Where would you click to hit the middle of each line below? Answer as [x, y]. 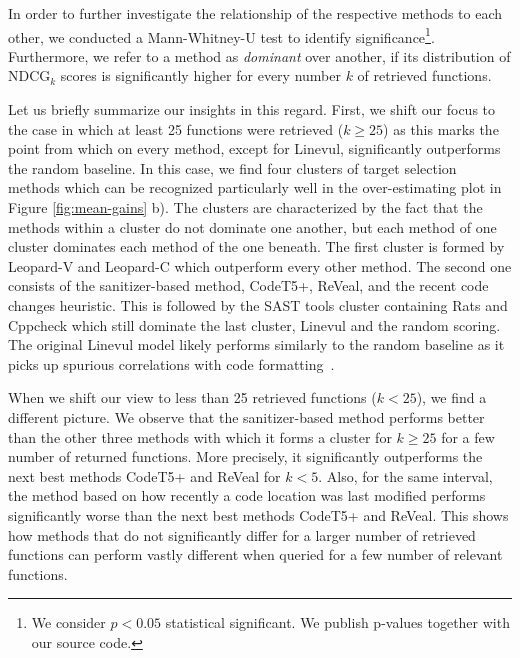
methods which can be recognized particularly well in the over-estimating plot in [255, 187]
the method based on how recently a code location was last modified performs [247, 495]
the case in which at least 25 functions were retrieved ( [176, 128]
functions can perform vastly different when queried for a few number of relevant [255, 554]
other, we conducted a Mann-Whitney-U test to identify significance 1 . [221, 35]
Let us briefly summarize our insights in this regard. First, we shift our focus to [252, 109]
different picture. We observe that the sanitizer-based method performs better [246, 416]
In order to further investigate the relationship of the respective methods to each [255, 13]
